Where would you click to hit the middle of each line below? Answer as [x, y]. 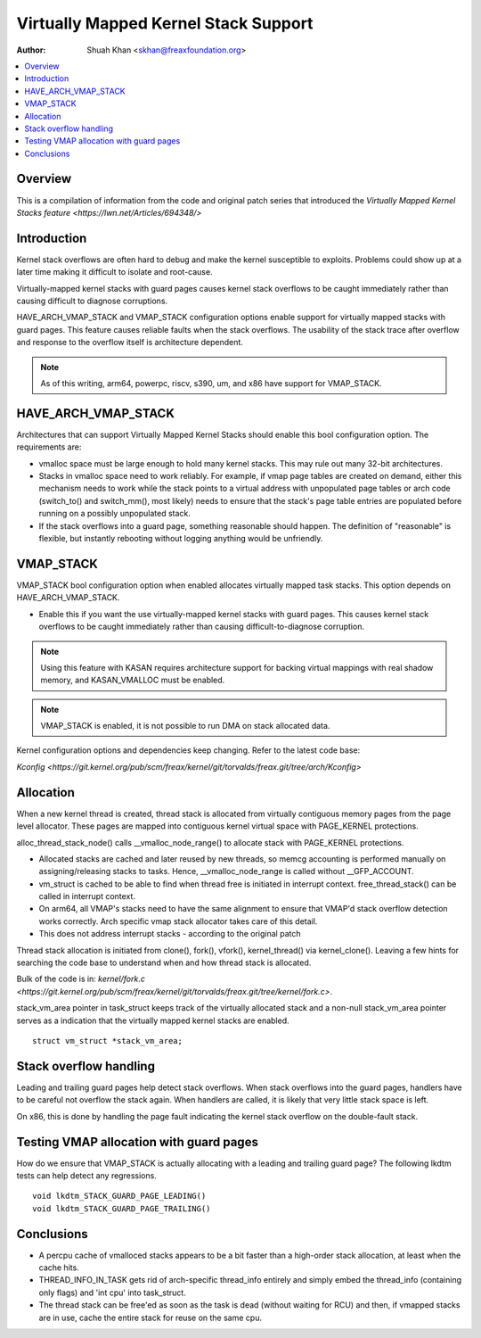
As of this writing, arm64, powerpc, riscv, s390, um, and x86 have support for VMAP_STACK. [211, 383]
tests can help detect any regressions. [87, 1175]
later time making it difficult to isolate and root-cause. [114, 272]
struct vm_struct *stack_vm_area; [107, 1041]
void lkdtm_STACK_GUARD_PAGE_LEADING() [119, 1196]
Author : [31, 50]
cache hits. [59, 1268]
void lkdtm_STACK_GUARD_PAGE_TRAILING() [122, 1208]
